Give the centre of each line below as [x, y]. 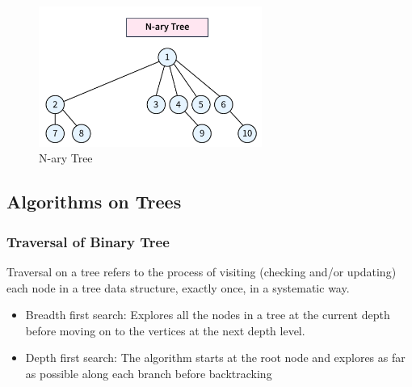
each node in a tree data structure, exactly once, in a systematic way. [178, 287]
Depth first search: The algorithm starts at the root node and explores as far [215, 358]
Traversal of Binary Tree [88, 241]
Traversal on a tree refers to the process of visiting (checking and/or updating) [202, 272]
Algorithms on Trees [94, 202]
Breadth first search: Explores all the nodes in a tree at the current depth [208, 315]
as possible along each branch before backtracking [149, 374]
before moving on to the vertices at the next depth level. [165, 330]
